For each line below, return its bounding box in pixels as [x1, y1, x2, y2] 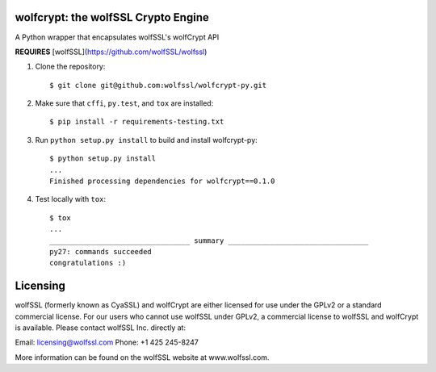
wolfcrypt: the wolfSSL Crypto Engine [15, 10, 209, 24]
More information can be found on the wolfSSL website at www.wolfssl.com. [15, 352, 270, 362]
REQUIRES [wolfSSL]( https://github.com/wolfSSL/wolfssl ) [15, 47, 208, 56]
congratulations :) [49, 258, 127, 268]
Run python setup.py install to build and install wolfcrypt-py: [35, 135, 258, 144]
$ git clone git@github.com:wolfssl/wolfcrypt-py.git [49, 81, 266, 90]
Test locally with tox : [35, 194, 107, 204]
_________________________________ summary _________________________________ [49, 236, 369, 245]
